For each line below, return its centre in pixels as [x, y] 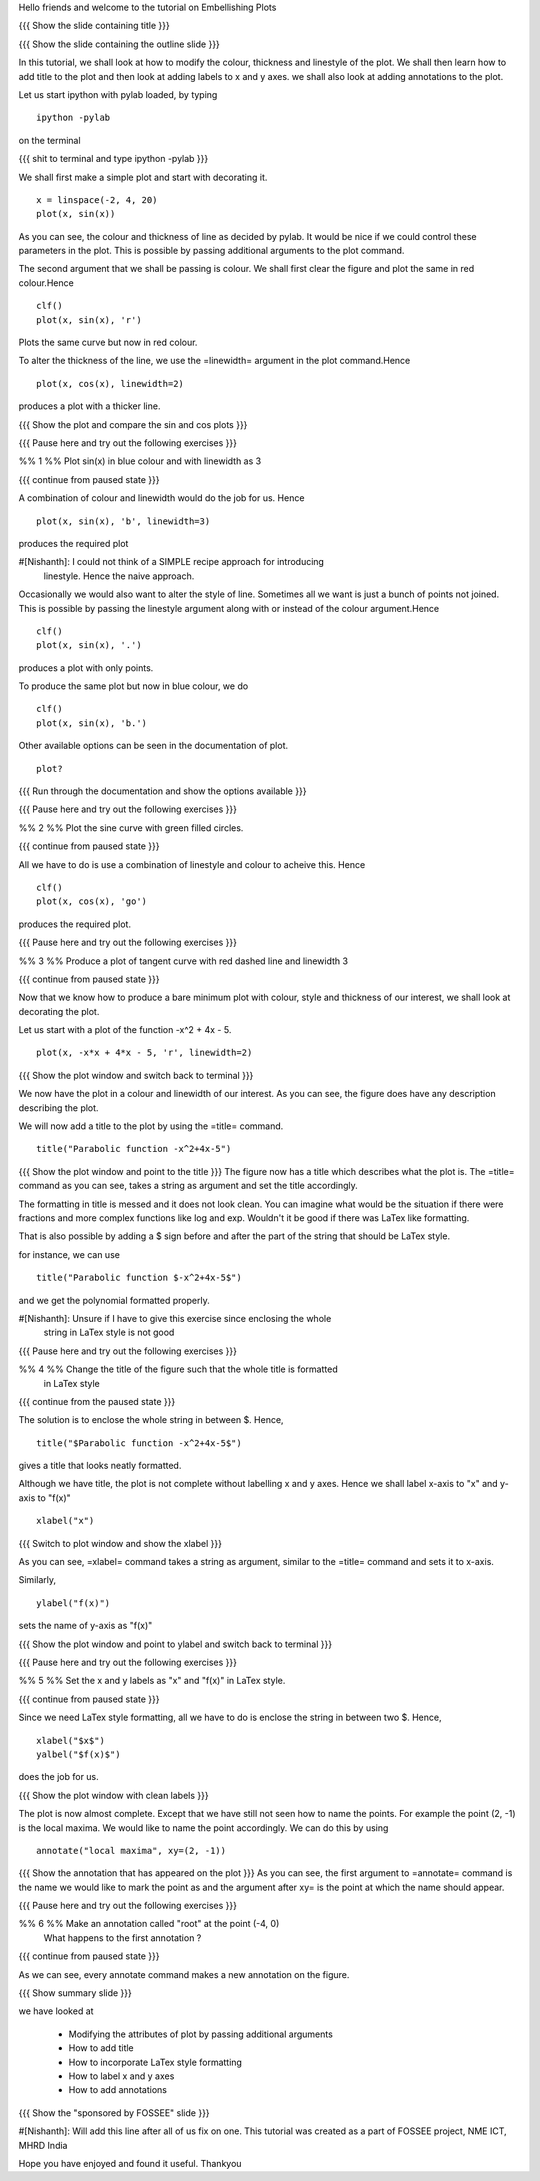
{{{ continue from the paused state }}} [97, 1401]
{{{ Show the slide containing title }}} [94, 26]
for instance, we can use [69, 1254]
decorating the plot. [59, 1011]
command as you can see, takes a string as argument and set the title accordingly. [188, 1186]
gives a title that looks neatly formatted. [100, 1466]
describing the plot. [58, 1107]
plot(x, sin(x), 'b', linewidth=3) [123, 521]
